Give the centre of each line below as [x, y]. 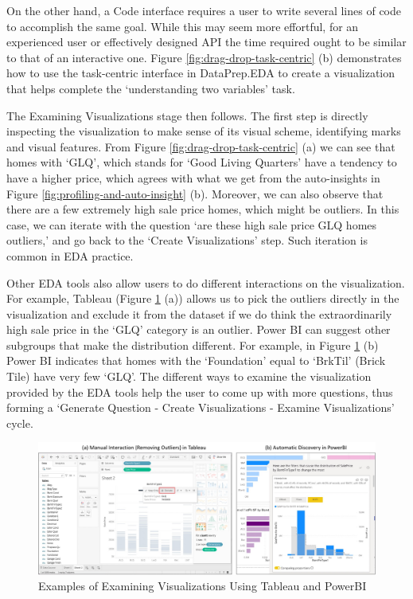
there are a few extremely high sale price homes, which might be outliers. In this [203, 209]
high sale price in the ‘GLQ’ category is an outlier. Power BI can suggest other [199, 329]
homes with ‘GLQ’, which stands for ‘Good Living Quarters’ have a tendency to [202, 162]
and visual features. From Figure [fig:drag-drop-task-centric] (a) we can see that [201, 146]
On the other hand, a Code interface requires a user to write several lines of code [204, 10]
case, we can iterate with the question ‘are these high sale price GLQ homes [192, 224]
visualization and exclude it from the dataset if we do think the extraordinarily [199, 313]
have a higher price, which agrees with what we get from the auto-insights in [193, 177]
